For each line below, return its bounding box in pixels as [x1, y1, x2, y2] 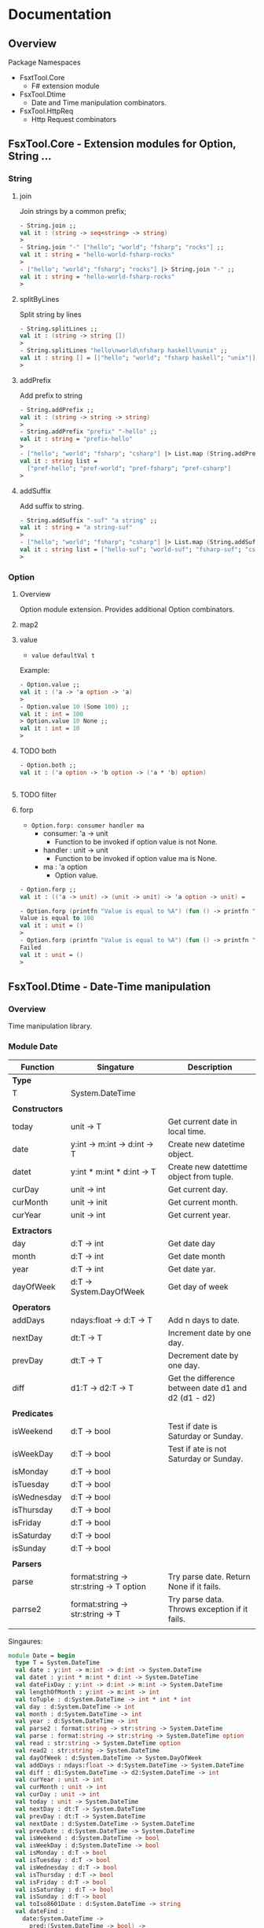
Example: [19, 666, 50, 675]
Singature [97, 1062, 135, 1073]
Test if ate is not [167, 1443, 227, 1454]
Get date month [167, 1250, 225, 1261]
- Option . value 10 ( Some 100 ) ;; [19, 702, 130, 711]
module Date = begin [8, 1651, 76, 1660]
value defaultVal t [31, 652, 96, 660]
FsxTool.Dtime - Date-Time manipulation [8, 981, 211, 993]
